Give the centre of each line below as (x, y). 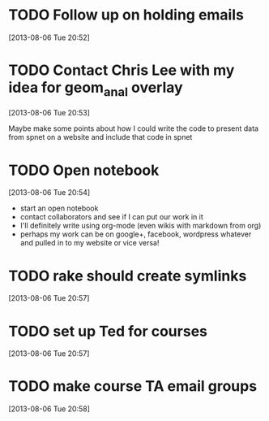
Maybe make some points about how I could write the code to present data (134, 128)
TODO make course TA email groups (133, 386)
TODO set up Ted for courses (108, 331)
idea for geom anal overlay (96, 89)
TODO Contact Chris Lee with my (122, 70)
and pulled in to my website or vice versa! (90, 243)
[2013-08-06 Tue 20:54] (49, 193)
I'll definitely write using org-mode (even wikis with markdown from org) (141, 226)
